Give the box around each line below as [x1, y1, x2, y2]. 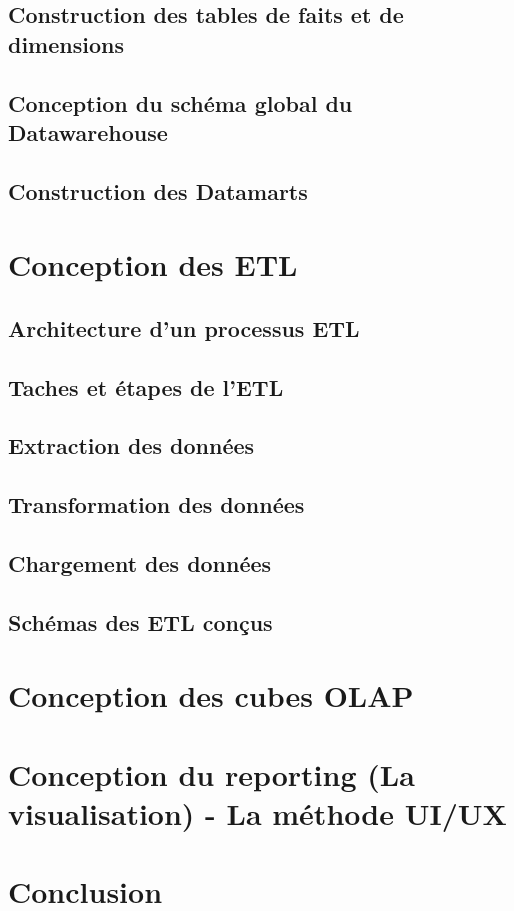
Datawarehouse [8, 116, 168, 147]
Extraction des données [8, 430, 255, 461]
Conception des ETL [8, 244, 298, 285]
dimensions [8, 28, 124, 59]
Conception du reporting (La [8, 753, 415, 794]
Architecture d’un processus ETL [8, 312, 360, 343]
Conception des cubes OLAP [8, 675, 414, 716]
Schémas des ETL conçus [8, 606, 273, 637]
